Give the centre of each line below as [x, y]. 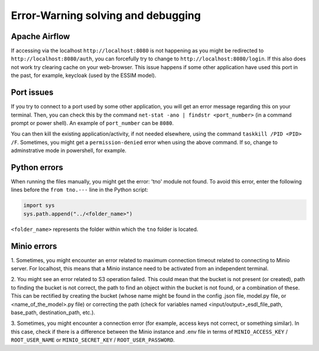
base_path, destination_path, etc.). [53, 313]
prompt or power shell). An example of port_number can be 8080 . [92, 123]
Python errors [37, 167]
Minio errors [34, 246]
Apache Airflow [40, 36]
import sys [39, 205]
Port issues [32, 93]
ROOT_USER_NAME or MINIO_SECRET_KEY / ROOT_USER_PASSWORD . [93, 340]
